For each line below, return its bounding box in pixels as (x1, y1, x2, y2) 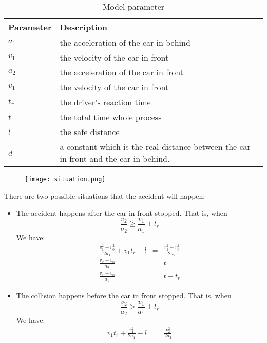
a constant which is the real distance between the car (60, 141, 251, 153)
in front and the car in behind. (60, 153, 170, 164)
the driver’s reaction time (60, 96, 151, 108)
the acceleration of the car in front (60, 66, 184, 78)
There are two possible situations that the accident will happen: (4, 190, 205, 201)
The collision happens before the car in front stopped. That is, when (16, 290, 232, 301)
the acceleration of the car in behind (60, 36, 190, 48)
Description (60, 21, 108, 33)
